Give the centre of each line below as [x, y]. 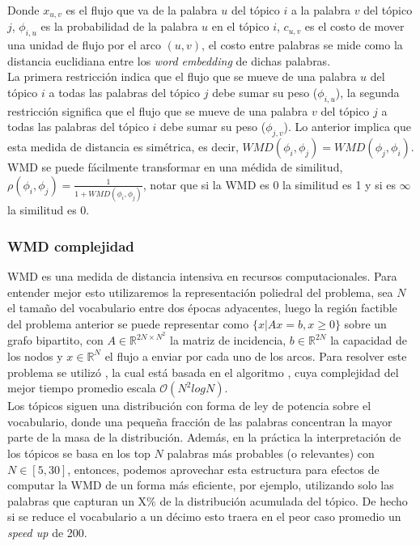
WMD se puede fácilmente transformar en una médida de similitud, [175, 167]
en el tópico [240, 26]
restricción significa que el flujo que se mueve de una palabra [158, 110]
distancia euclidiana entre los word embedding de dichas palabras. [169, 60]
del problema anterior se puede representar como [128, 323]
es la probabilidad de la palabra [119, 26]
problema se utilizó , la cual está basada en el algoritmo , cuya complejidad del [203, 372]
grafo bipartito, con [55, 340]
